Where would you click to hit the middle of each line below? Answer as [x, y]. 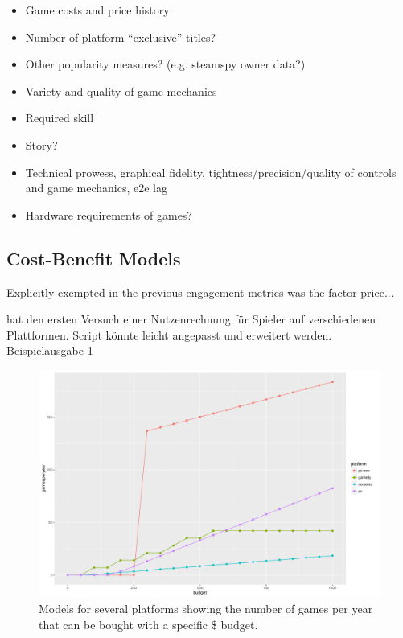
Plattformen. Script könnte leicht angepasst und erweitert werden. [169, 334]
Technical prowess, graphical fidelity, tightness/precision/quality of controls [211, 172]
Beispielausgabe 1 [50, 350]
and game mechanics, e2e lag [97, 188]
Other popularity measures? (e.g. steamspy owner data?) [165, 64]
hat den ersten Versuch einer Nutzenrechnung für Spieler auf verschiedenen [191, 319]
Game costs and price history [97, 10]
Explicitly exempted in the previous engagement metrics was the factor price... [200, 292]
